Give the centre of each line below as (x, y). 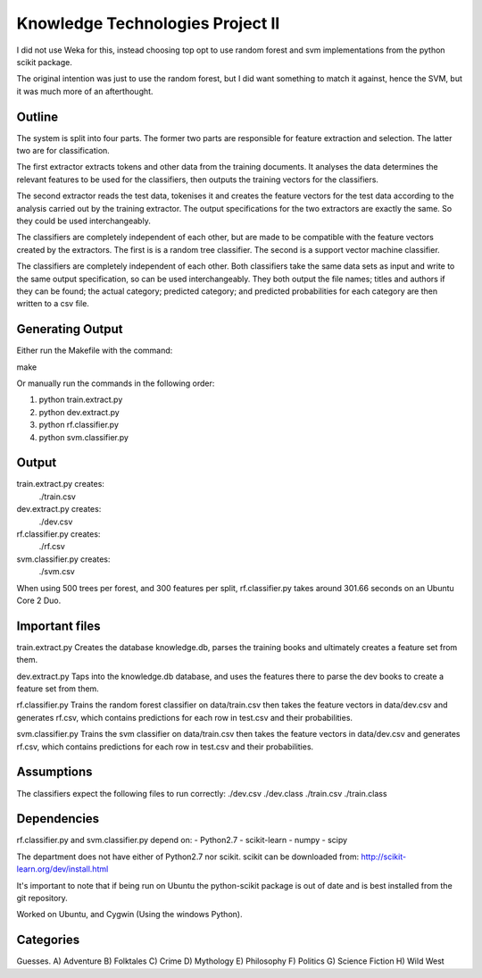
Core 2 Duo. (39, 600)
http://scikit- (383, 857)
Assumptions (54, 772)
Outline (37, 117)
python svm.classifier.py (84, 437)
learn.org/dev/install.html (62, 869)
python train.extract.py (81, 400)
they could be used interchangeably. (83, 221)
